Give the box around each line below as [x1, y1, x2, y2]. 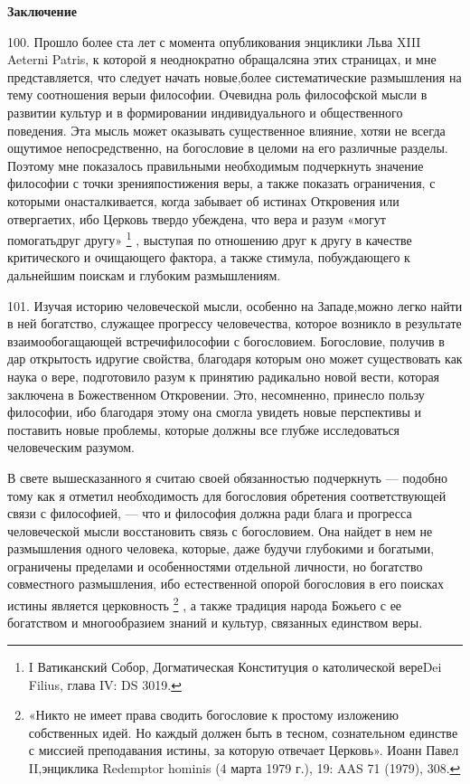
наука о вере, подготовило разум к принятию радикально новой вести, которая [7, 366, 440, 385]
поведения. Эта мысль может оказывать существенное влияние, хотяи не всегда [7, 120, 446, 139]
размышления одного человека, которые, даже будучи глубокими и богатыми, [7, 539, 435, 558]
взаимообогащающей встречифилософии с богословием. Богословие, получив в [7, 331, 445, 350]
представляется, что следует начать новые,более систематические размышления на [7, 67, 462, 86]
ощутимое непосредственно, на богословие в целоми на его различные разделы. [7, 138, 448, 157]
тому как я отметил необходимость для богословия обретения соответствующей [7, 486, 446, 505]
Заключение [7, 2, 77, 20]
